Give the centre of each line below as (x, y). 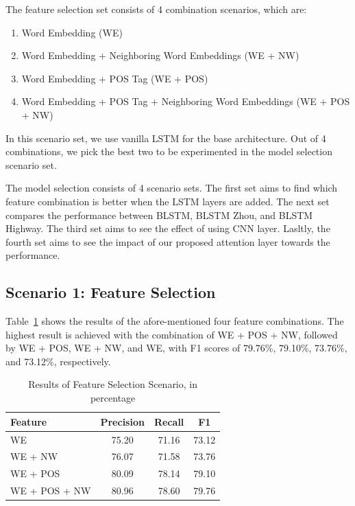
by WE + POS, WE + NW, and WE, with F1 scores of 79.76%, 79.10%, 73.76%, (176, 348)
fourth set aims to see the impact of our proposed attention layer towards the (168, 241)
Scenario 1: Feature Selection (111, 292)
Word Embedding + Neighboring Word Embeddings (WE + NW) (160, 55)
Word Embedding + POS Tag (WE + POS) (115, 78)
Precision (122, 421)
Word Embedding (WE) (72, 32)
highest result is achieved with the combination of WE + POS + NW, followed (172, 334)
